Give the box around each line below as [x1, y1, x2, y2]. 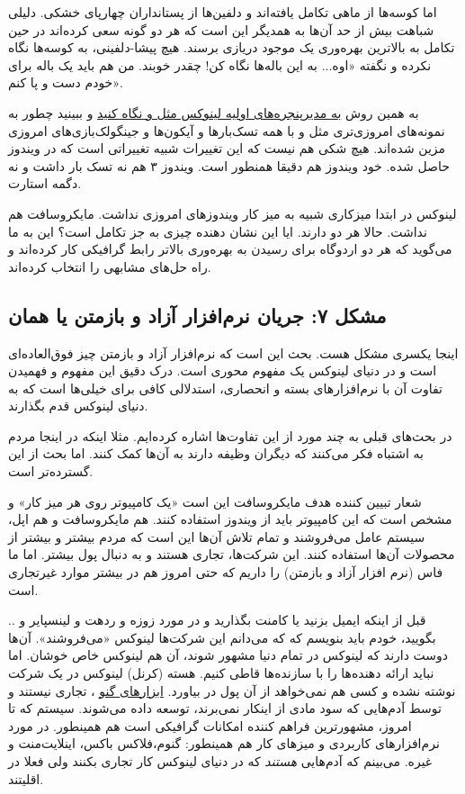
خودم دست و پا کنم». [8, 73, 123, 92]
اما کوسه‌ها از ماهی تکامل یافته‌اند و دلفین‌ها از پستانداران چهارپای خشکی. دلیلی [8, 3, 437, 21]
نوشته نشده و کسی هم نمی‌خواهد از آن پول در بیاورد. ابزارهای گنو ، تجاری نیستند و [8, 681, 456, 699]
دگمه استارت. [8, 174, 82, 193]
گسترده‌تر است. [8, 462, 94, 481]
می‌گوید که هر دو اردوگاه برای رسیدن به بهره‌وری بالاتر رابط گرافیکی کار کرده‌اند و [8, 239, 452, 258]
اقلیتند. [8, 769, 44, 788]
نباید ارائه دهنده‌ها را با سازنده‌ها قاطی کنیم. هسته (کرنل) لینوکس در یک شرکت [8, 663, 434, 682]
